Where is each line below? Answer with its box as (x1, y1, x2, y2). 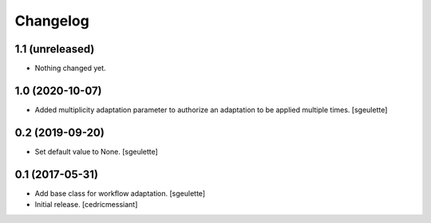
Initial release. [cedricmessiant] (34, 200, 138, 209)
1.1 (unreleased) (14, 42, 95, 56)
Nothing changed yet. (34, 64, 107, 73)
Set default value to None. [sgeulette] (34, 147, 159, 156)
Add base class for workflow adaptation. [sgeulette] (34, 188, 206, 198)
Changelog (14, 12, 89, 29)
